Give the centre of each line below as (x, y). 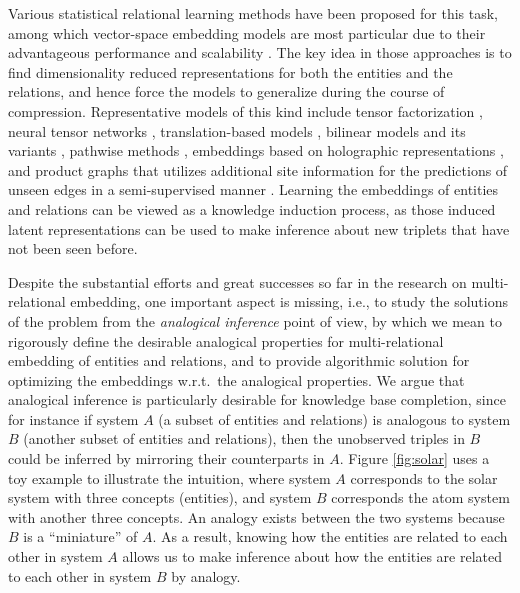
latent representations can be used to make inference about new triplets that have (259, 228)
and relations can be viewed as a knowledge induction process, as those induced (252, 208)
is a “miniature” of (80, 536)
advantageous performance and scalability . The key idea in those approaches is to (260, 52)
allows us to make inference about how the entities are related (312, 556)
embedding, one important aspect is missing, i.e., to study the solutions (289, 301)
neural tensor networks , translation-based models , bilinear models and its (237, 130)
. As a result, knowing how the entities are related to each (330, 536)
